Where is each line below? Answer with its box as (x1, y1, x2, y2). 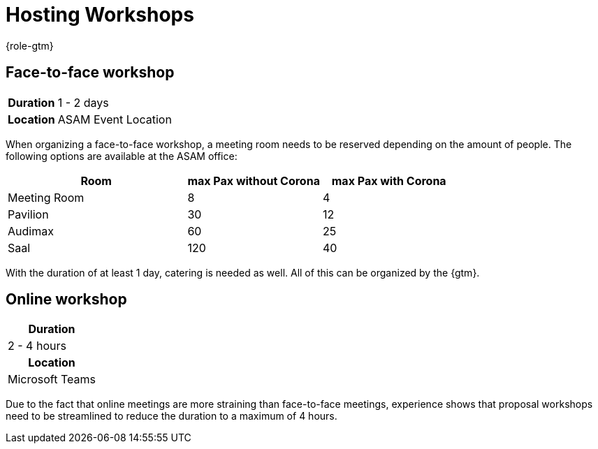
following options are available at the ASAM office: (6, 149, 238, 162)
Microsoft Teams (8, 372, 96, 387)
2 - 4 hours (8, 339, 66, 353)
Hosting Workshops (6, 3, 194, 27)
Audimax (8, 223, 54, 238)
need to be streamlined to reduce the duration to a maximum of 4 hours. (6, 410, 337, 422)
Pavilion (8, 207, 49, 221)
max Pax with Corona (331, 173, 446, 188)
